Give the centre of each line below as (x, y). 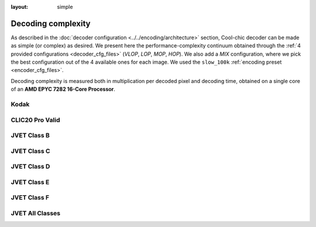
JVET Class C (30, 151)
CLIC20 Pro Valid (35, 120)
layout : (20, 7)
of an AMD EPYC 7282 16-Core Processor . (63, 89)
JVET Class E (30, 182)
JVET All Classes (36, 213)
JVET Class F (30, 198)
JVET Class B (30, 136)
